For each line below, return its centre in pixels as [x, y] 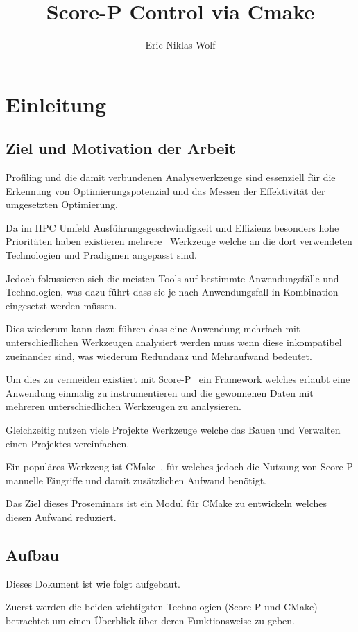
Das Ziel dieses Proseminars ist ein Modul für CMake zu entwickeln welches [166, 503]
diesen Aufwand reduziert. [61, 516]
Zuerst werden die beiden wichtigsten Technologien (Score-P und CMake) [162, 607]
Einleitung [56, 104]
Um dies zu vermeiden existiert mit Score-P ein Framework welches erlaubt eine [178, 379]
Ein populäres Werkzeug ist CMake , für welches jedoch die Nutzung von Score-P [179, 467]
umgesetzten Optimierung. [62, 204]
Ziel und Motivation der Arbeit [121, 148]
